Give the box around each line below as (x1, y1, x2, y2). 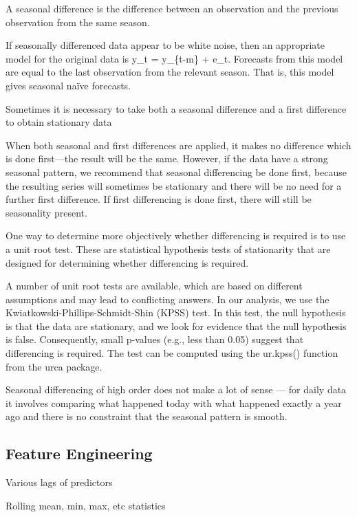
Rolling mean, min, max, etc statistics (6, 498, 166, 512)
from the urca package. (6, 359, 102, 373)
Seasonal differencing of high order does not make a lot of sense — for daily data (6, 382, 347, 397)
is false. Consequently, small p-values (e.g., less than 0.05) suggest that (6, 332, 304, 346)
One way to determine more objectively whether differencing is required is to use (6, 228, 346, 243)
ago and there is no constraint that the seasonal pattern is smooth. (6, 409, 288, 423)
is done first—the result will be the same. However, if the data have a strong (6, 151, 328, 166)
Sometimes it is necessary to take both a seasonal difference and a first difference (6, 101, 347, 115)
